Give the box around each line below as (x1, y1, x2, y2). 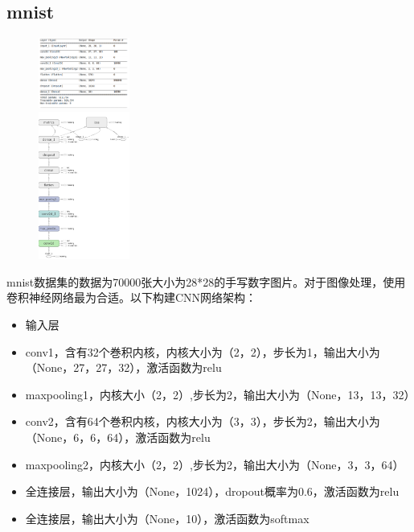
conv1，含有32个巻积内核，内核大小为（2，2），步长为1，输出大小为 (25, 343, 380, 360)
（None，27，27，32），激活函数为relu (25, 359, 222, 376)
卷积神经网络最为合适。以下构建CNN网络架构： (6, 289, 257, 306)
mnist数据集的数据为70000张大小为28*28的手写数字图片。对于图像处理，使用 (6, 273, 406, 290)
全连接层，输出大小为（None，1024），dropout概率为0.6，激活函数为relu (25, 483, 400, 500)
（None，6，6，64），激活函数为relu (25, 428, 211, 445)
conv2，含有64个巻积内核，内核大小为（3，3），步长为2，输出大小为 (25, 413, 380, 430)
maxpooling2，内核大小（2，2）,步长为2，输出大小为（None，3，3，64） (25, 456, 404, 472)
